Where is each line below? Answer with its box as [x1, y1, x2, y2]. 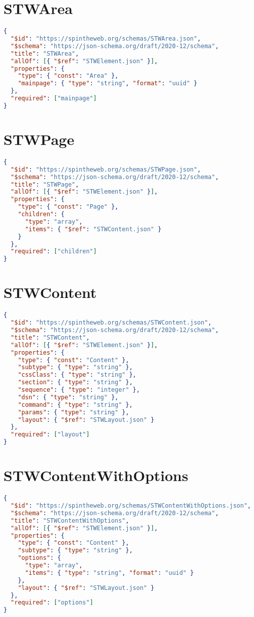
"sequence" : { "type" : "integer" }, [18, 386, 140, 393]
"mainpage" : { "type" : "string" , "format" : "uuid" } [18, 80, 197, 87]
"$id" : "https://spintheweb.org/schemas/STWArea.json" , [11, 35, 201, 42]
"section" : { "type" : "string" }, [18, 379, 133, 386]
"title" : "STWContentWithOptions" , [11, 517, 129, 524]
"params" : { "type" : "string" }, [18, 408, 129, 416]
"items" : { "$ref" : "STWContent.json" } [25, 225, 162, 233]
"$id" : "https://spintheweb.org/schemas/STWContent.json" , [11, 319, 212, 327]
